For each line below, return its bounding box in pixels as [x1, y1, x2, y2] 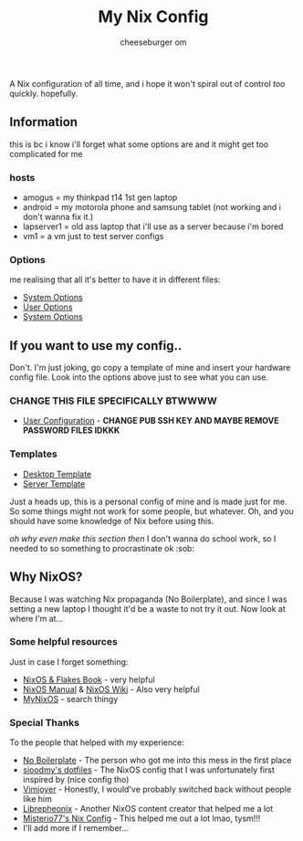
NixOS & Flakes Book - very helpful [22, 674, 155, 685]
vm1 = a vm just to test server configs [22, 231, 164, 242]
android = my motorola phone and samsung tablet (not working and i [22, 202, 281, 213]
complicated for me [9, 148, 83, 159]
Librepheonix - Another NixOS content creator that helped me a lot [22, 804, 274, 815]
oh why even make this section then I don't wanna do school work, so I [9, 532, 277, 544]
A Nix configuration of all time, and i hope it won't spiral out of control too [9, 78, 286, 89]
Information [9, 114, 78, 130]
